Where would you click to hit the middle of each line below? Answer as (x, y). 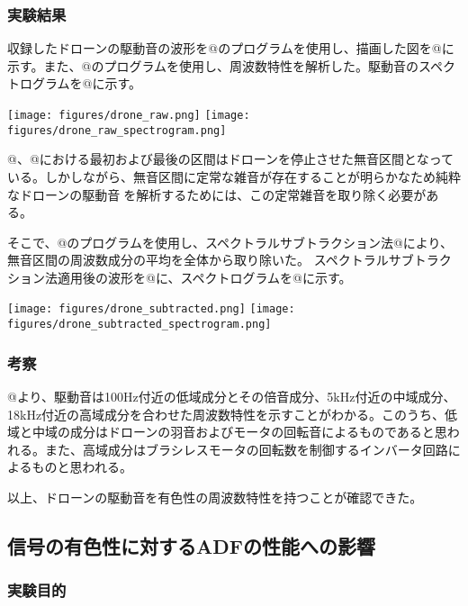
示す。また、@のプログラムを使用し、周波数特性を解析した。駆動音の (213, 65)
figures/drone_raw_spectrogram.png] (117, 130)
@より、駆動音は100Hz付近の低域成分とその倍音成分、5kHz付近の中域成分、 (232, 396)
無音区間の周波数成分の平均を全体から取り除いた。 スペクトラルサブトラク (229, 260)
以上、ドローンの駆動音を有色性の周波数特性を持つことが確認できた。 (215, 497)
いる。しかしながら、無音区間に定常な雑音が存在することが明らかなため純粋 (234, 176)
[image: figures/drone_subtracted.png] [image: (151, 309)
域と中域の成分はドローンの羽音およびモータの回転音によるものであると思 (227, 432)
